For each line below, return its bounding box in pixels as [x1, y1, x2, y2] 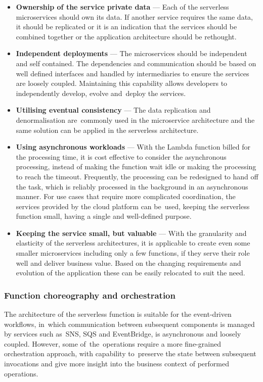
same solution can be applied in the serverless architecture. [16, 124, 199, 135]
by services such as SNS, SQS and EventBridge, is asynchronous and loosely [4, 328, 241, 339]
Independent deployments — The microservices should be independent [16, 48, 247, 59]
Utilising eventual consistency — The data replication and [16, 105, 211, 115]
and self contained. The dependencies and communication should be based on [16, 58, 256, 68]
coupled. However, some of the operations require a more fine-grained [4, 338, 221, 349]
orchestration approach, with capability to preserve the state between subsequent [4, 348, 256, 359]
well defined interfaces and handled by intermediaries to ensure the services [16, 68, 249, 78]
